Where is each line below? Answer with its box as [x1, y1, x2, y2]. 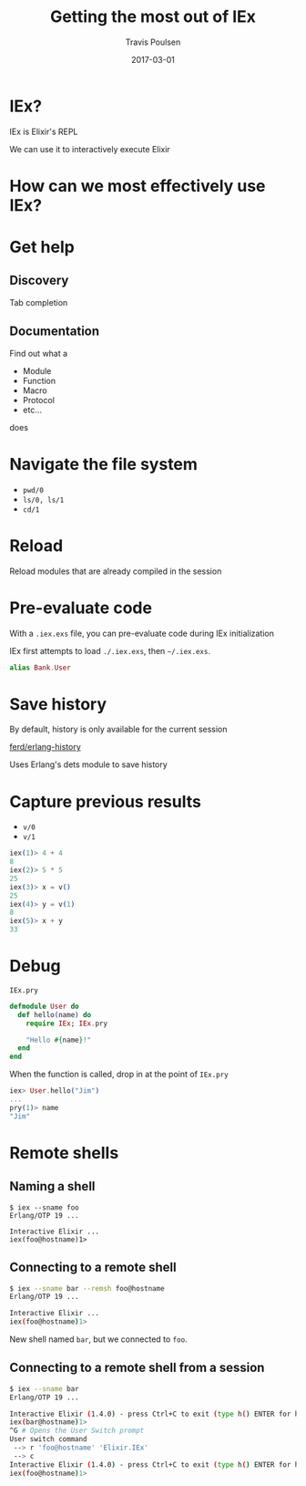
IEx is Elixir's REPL [9, 126, 78, 137]
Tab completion [9, 296, 68, 307]
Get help [9, 237, 75, 257]
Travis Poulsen [125, 36, 181, 47]
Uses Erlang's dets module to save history [9, 759, 168, 770]
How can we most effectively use [9, 175, 266, 196]
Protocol [22, 394, 55, 405]
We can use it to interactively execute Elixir [9, 143, 170, 154]
